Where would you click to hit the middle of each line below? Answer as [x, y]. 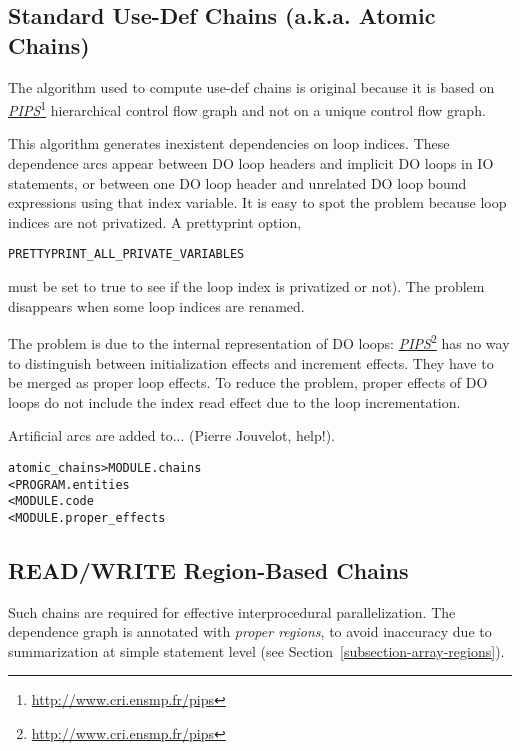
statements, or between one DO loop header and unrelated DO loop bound [237, 182]
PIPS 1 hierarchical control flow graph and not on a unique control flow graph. [247, 108]
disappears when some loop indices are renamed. [156, 305]
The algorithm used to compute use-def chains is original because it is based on [251, 86]
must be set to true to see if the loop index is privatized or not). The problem [246, 286]
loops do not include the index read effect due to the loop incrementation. [234, 401]
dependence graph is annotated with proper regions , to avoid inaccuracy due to [250, 631]
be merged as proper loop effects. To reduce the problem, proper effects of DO [248, 382]
